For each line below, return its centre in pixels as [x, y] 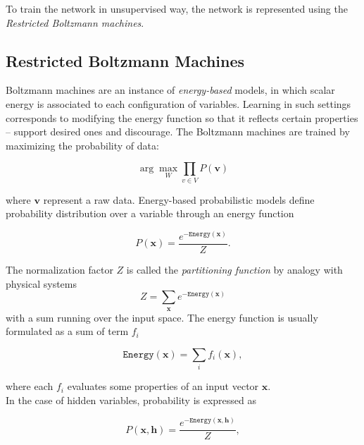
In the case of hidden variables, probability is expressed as [131, 400]
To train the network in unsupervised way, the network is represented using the [177, 8]
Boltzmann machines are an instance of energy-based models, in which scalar [170, 90]
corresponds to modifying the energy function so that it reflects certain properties [182, 117]
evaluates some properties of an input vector [163, 386]
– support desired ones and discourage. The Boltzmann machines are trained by [178, 132]
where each [30, 386]
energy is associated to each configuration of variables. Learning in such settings [178, 103]
